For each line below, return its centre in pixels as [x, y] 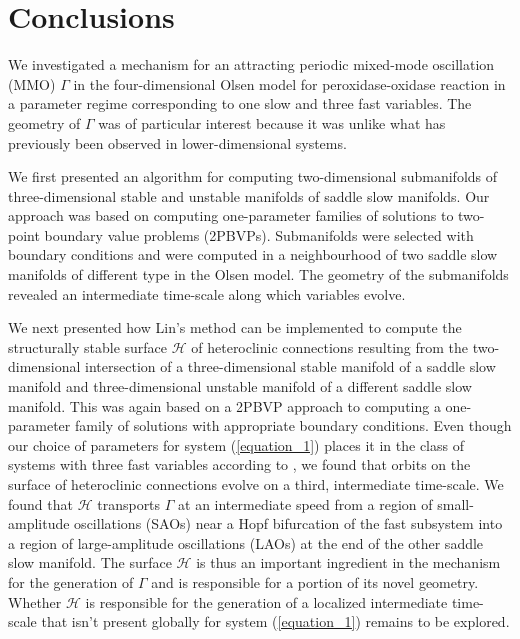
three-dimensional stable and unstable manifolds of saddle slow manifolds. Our [249, 195]
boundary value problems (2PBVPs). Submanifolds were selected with [259, 234]
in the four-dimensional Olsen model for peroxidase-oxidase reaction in [289, 83]
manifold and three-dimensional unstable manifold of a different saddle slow [240, 386]
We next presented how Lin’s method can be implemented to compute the [235, 327]
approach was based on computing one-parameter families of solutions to [231, 215]
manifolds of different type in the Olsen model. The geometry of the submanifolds [258, 274]
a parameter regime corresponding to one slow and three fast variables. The [240, 103]
